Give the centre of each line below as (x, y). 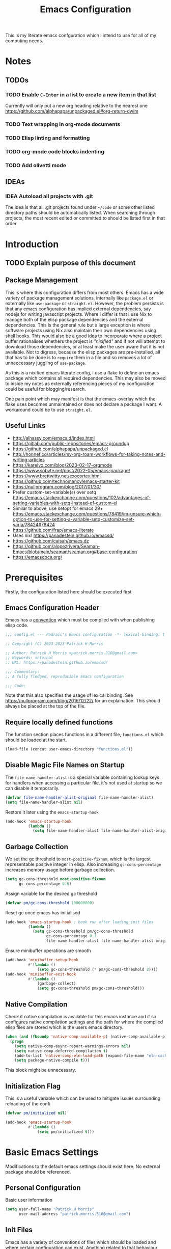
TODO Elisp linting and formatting (48, 138)
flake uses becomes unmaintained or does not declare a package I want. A (83, 404)
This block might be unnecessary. (41, 1070)
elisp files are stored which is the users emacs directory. (64, 1027)
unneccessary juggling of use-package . (46, 363)
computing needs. (24, 41)
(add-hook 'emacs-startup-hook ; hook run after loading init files (79, 922)
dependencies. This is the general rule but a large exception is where (78, 325)
